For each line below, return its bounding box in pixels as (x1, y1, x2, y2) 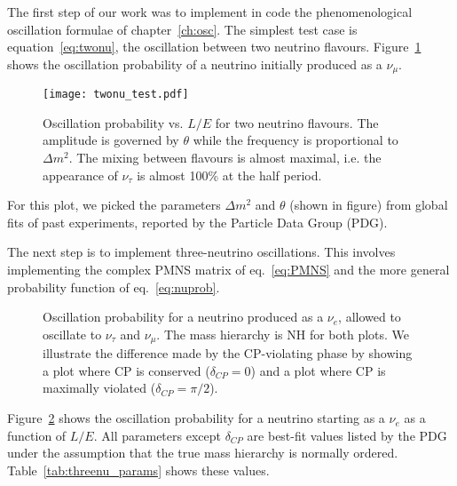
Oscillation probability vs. (43, 113, 184, 131)
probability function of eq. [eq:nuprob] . (7, 277, 220, 296)
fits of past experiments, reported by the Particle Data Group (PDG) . (7, 212, 388, 231)
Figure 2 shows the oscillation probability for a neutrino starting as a (7, 409, 385, 427)
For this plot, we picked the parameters (7, 195, 221, 214)
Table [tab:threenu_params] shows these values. (7, 460, 270, 479)
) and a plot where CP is (250, 361, 386, 379)
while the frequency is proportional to (193, 131, 398, 149)
